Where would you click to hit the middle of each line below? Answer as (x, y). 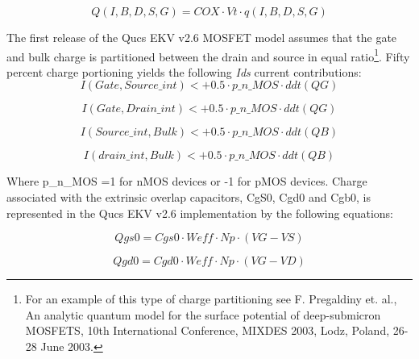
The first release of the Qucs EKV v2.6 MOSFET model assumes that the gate (202, 37)
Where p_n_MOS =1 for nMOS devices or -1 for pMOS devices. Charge (187, 181)
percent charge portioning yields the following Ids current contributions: (184, 71)
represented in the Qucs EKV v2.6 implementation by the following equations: (200, 213)
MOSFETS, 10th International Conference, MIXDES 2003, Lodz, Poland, (207, 330)
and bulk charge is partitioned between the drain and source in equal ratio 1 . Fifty (208, 55)
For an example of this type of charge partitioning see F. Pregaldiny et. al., (211, 299)
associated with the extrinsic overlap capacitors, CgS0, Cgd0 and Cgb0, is (189, 197)
